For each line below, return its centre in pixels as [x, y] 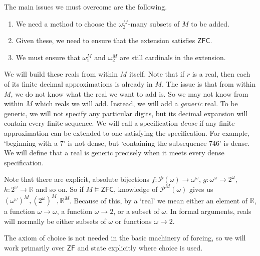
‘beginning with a [31, 143]
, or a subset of [136, 211]
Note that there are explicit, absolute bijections [77, 179]
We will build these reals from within [61, 74]
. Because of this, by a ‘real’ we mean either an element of [159, 200]
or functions [133, 221]
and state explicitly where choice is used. [140, 247]
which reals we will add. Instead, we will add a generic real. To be [136, 103]
